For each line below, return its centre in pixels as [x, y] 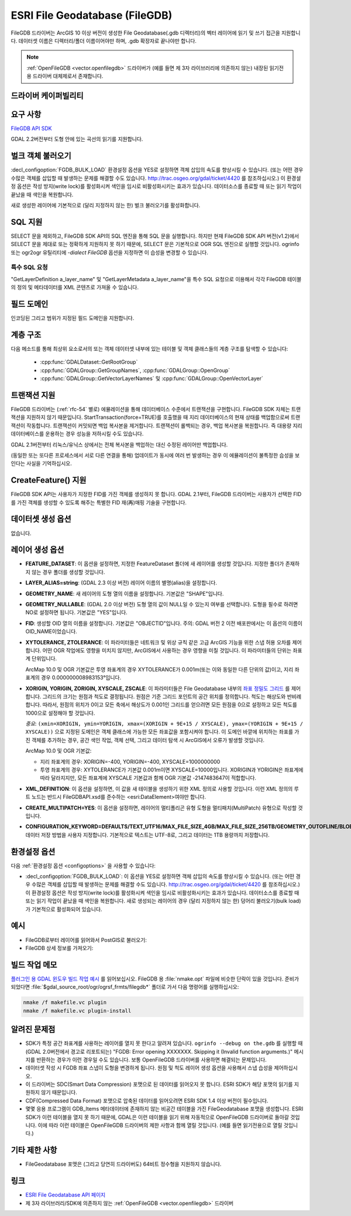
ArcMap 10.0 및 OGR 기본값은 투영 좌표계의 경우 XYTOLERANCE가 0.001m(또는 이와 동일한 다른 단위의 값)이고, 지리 [159, 669]
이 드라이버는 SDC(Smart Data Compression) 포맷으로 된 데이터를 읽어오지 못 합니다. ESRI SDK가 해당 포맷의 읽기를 [159, 1084]
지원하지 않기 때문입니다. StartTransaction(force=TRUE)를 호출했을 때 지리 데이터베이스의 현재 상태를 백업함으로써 [158, 417]
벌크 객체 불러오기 [41, 156]
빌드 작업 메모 [34, 964]
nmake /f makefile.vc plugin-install [77, 1011]
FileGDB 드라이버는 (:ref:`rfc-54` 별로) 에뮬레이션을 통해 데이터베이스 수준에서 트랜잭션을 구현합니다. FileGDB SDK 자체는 [150, 409]
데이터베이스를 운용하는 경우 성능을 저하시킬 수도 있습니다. [77, 434]
